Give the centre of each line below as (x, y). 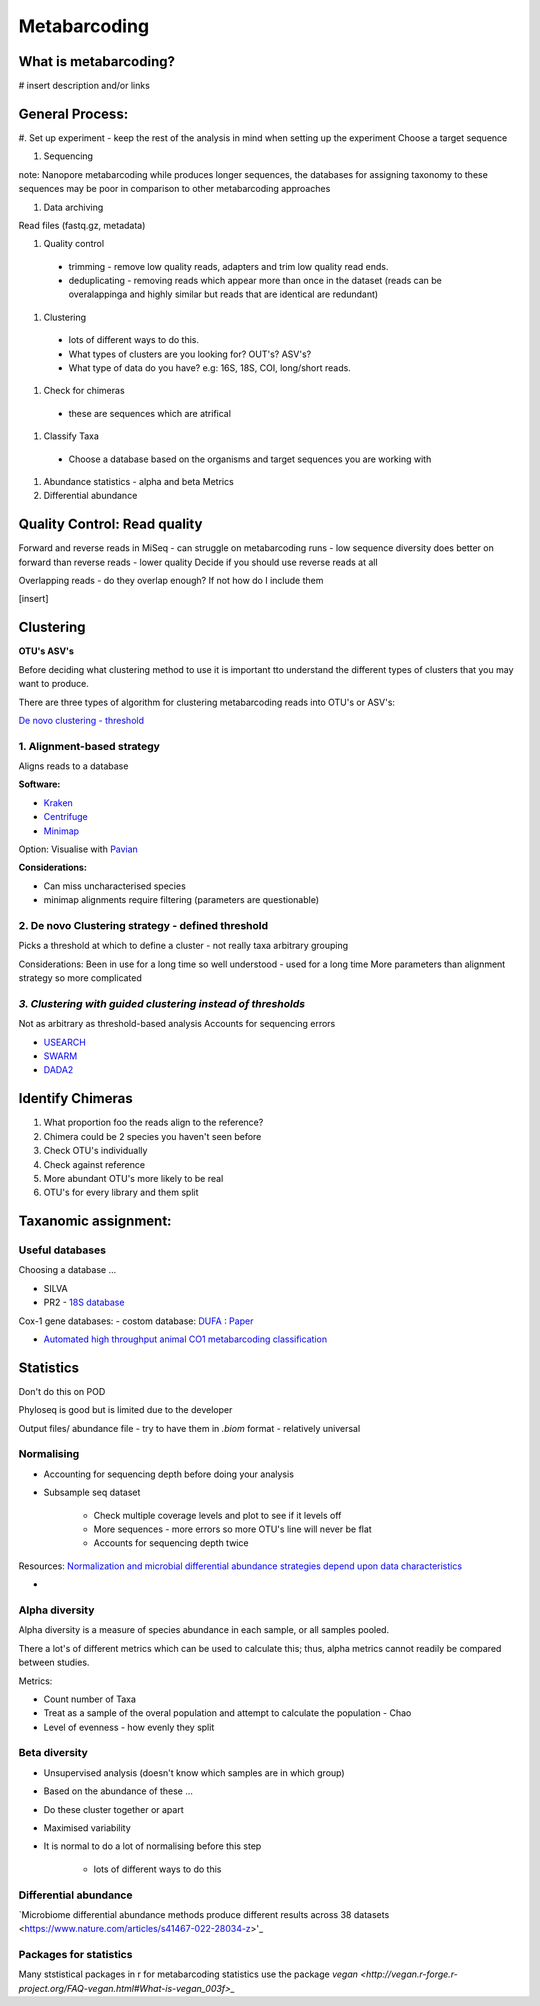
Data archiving (73, 207)
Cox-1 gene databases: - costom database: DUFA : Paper (136, 1321)
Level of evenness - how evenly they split (129, 1727)
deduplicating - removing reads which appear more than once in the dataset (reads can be (255, 281)
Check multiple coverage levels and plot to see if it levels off (217, 1515)
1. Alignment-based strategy (89, 746)
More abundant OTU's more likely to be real (133, 1178)
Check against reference (94, 1164)
